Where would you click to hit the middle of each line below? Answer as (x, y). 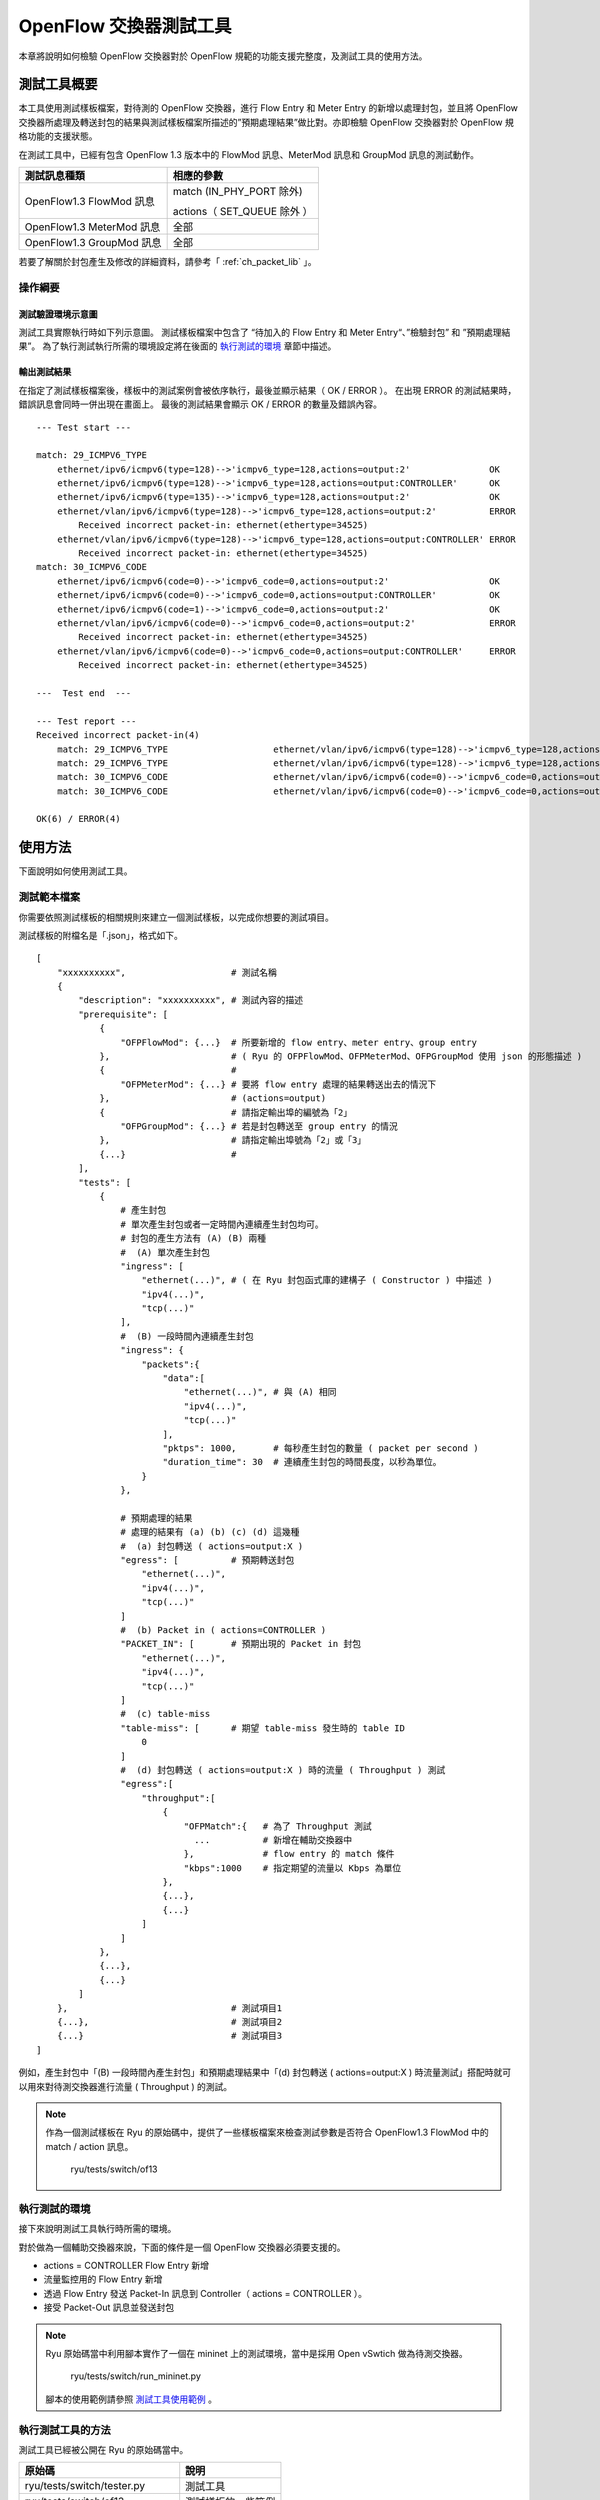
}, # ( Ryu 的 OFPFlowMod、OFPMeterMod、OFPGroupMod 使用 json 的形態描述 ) (341, 1056)
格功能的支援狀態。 (58, 136)
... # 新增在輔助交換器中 (273, 1839)
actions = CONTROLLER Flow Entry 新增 (126, 2266)
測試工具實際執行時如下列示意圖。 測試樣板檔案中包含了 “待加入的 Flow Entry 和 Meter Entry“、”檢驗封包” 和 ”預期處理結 (264, 332)
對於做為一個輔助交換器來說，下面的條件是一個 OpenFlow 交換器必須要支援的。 (182, 2247)
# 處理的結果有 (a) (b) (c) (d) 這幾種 (210, 1532)
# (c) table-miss (165, 1714)
